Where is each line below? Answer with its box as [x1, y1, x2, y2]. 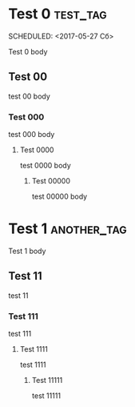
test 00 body [8, 91, 50, 101]
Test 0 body [8, 46, 48, 56]
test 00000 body [31, 191, 88, 201]
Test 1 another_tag [8, 220, 127, 238]
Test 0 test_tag [8, 5, 108, 23]
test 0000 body [19, 161, 72, 171]
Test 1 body [8, 246, 46, 256]
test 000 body [8, 130, 55, 139]
